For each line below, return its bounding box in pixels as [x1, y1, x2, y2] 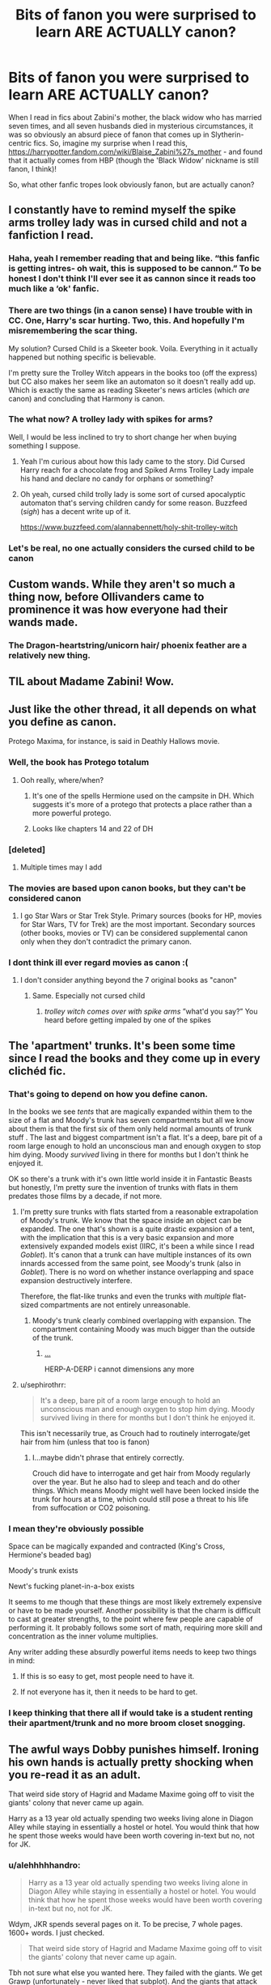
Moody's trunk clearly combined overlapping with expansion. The [32, 1316, 252, 1325]
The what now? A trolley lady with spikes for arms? [8, 414, 214, 425]
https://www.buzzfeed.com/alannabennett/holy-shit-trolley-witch [19, 522, 239, 532]
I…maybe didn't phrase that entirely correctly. [32, 1453, 184, 1463]
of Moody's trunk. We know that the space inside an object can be [19, 1216, 242, 1226]
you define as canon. [8, 715, 117, 729]
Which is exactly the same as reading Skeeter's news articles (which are [8, 385, 250, 394]
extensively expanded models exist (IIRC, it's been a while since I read [19, 1241, 255, 1252]
